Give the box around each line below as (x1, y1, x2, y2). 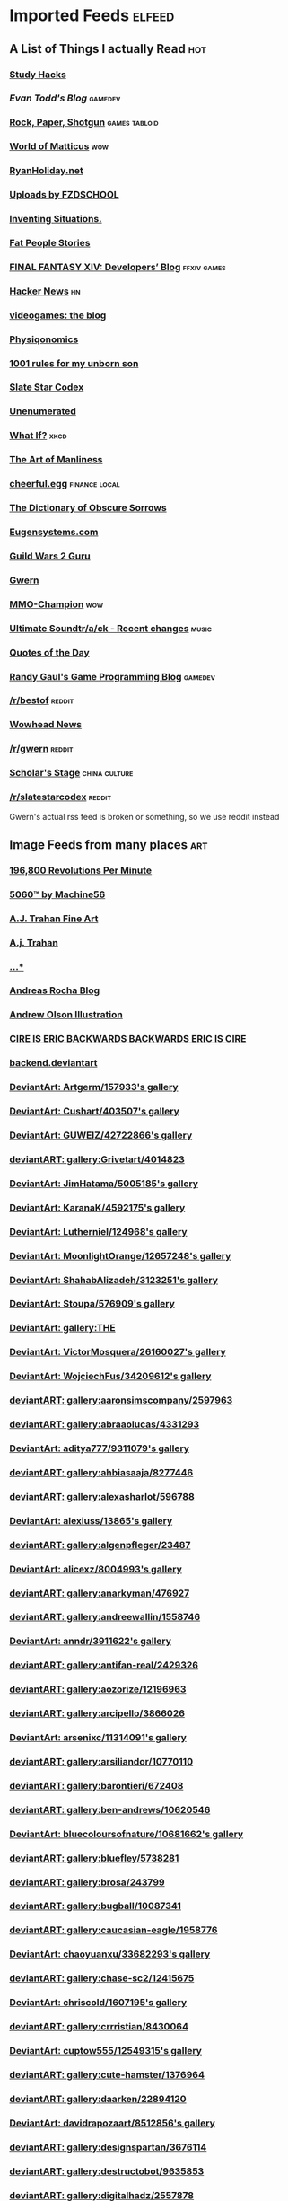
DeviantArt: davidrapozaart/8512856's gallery (9, 2117, 215, 2129)
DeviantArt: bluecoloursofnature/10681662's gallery (9, 1827, 244, 1840)
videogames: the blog (9, 309, 107, 321)
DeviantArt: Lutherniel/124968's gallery (9, 1225, 188, 1237)
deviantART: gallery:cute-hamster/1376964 (9, 2068, 205, 2081)
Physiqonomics (9, 333, 79, 346)
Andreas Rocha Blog (9, 984, 100, 997)
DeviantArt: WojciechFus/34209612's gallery (9, 1370, 212, 1383)
